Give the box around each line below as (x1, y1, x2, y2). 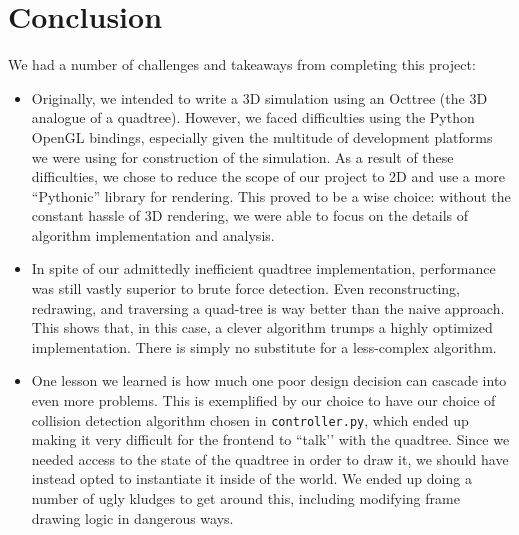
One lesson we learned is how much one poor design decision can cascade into (31, 370, 507, 391)
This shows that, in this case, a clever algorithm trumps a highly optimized (31, 317, 493, 338)
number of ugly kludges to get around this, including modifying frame (31, 488, 460, 509)
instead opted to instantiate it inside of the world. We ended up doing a (31, 468, 472, 489)
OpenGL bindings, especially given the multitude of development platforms (31, 126, 493, 147)
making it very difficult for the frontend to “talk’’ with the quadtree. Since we (31, 429, 510, 450)
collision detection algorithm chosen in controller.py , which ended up (31, 409, 469, 430)
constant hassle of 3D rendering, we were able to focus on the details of (31, 205, 469, 226)
